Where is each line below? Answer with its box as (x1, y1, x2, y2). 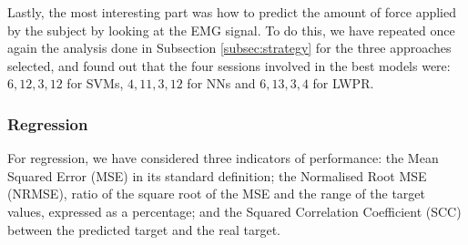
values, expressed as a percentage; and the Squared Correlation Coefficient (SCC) (7, 201, 462, 220)
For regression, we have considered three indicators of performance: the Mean (7, 148, 439, 168)
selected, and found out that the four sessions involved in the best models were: (7, 56, 451, 75)
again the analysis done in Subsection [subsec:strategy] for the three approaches (7, 38, 452, 57)
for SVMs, (66, 74, 124, 93)
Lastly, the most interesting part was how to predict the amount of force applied (7, 3, 456, 21)
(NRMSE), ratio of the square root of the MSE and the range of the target (7, 184, 426, 203)
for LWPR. (312, 74, 374, 93)
